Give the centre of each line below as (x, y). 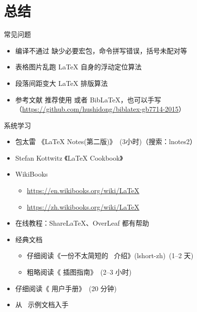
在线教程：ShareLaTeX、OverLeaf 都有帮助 (82, 223)
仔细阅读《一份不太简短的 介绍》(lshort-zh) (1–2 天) (110, 255)
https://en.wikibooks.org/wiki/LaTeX (83, 190)
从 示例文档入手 (42, 304)
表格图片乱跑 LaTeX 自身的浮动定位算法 (78, 67)
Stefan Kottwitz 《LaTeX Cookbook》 (69, 157)
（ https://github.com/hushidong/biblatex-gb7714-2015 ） (100, 109)
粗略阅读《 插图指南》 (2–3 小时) (79, 272)
